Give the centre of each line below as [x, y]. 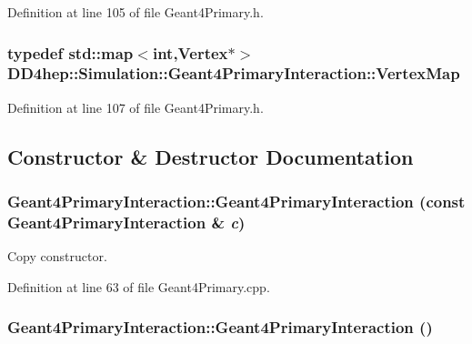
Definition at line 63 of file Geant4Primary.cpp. [139, 286]
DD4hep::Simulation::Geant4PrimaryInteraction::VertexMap [234, 73]
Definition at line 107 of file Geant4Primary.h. [136, 107]
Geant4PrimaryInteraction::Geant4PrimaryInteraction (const [236, 202]
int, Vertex [190, 52]
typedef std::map [70, 52]
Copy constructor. [57, 256]
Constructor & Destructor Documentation [211, 156]
